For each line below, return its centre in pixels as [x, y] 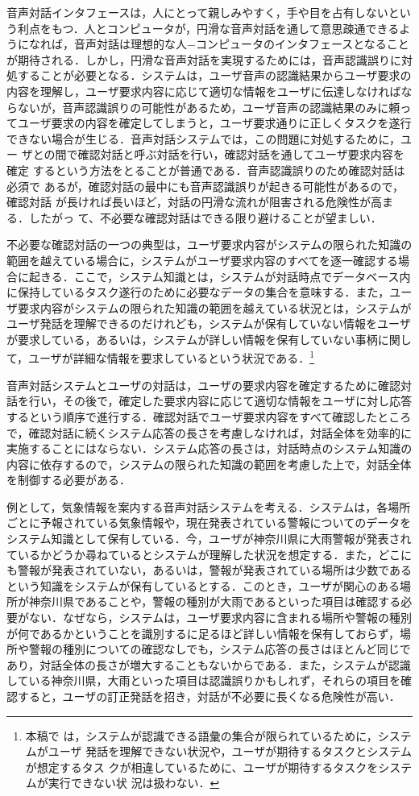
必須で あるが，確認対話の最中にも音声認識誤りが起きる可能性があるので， [205, 186]
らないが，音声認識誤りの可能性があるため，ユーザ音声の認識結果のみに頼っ [209, 107]
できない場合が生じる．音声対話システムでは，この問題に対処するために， [203, 138]
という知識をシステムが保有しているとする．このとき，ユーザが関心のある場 [209, 585]
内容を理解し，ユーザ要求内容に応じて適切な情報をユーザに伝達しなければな [209, 91]
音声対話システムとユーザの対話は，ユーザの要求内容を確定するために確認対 [209, 385]
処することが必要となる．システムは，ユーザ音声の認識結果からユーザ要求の [209, 75]
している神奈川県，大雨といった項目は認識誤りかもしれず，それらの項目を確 [209, 680]
